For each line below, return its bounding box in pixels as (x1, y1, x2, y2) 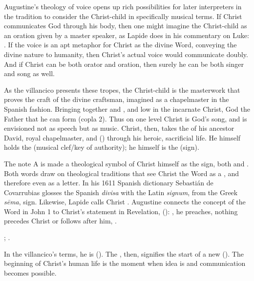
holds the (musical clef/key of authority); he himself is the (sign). (4, 142, 199, 152)
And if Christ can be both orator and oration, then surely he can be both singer (4, 59, 244, 69)
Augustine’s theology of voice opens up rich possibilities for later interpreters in (4, 1, 242, 11)
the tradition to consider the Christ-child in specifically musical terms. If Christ (4, 11, 242, 21)
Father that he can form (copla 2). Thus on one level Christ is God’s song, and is (4, 113, 247, 123)
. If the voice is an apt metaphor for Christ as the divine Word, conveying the (4, 40, 237, 50)
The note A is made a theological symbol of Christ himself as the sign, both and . (4, 158, 249, 168)
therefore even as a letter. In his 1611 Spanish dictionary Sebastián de (4, 178, 213, 188)
